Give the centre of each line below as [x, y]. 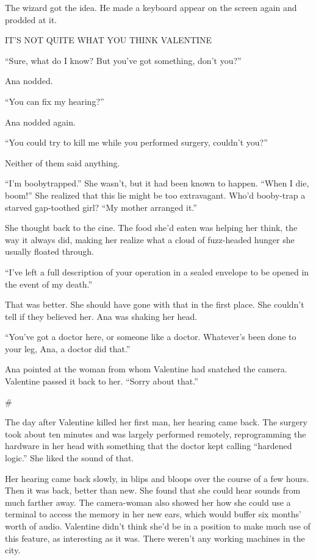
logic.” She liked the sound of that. [70, 458]
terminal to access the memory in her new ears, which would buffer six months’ [153, 514]
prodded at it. [31, 19]
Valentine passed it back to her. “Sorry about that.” [102, 381]
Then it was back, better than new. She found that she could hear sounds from [153, 490]
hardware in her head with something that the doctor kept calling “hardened [149, 446]
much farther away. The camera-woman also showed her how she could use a [148, 502]
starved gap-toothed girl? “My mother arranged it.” [101, 207]
